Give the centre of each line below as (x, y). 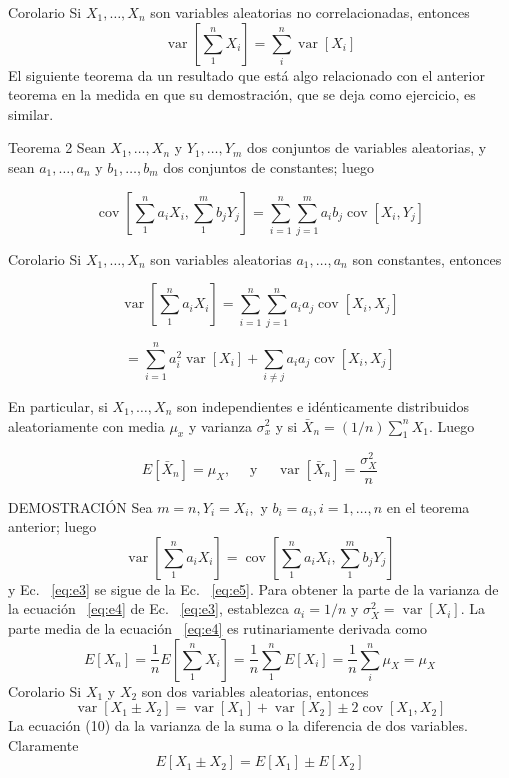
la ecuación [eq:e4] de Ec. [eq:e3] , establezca (149, 608)
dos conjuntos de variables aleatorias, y (366, 147)
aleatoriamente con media (86, 425)
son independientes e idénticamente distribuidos (323, 405)
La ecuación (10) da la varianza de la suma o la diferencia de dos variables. (238, 725)
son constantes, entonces (427, 258)
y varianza (220, 425)
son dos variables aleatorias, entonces (255, 690)
